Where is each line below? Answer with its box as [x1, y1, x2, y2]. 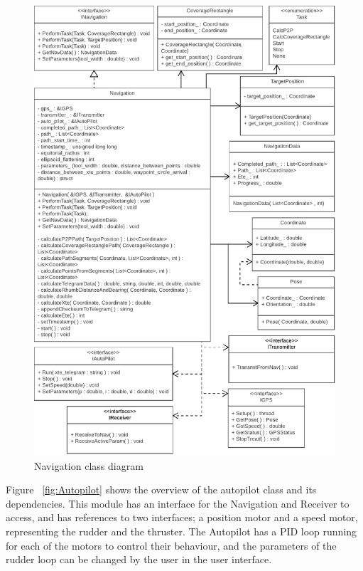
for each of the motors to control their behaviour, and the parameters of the [6, 538, 337, 552]
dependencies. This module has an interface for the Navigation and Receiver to [6, 496, 350, 510]
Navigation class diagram [34, 458, 143, 473]
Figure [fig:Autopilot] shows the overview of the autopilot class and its [6, 482, 317, 497]
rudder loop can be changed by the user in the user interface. [6, 552, 272, 567]
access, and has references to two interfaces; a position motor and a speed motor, [6, 510, 358, 525]
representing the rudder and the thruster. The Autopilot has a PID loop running [6, 523, 357, 538]
